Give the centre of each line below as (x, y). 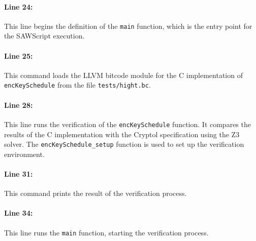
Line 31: (19, 173)
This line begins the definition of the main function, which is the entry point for (128, 26)
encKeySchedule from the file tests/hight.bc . (77, 85)
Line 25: (19, 55)
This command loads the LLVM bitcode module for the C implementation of (123, 75)
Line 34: (19, 213)
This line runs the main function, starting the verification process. (106, 232)
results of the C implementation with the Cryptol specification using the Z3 (122, 134)
